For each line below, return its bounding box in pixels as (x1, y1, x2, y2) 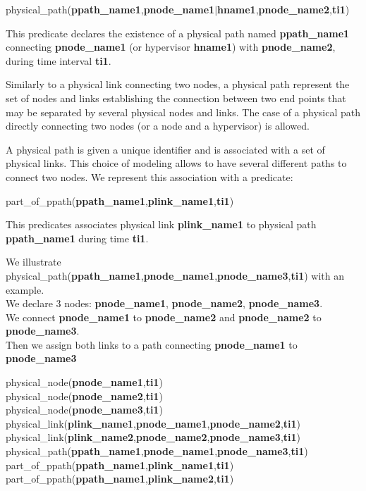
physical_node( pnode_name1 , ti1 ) (6, 375, 163, 390)
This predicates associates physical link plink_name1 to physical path (6, 217, 317, 232)
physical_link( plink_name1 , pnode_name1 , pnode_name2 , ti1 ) (6, 416, 301, 430)
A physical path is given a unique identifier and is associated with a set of (6, 142, 325, 156)
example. (6, 282, 44, 297)
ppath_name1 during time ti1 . (6, 230, 149, 245)
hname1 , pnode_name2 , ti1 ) (217, 2, 350, 16)
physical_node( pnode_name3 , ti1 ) (6, 402, 163, 417)
